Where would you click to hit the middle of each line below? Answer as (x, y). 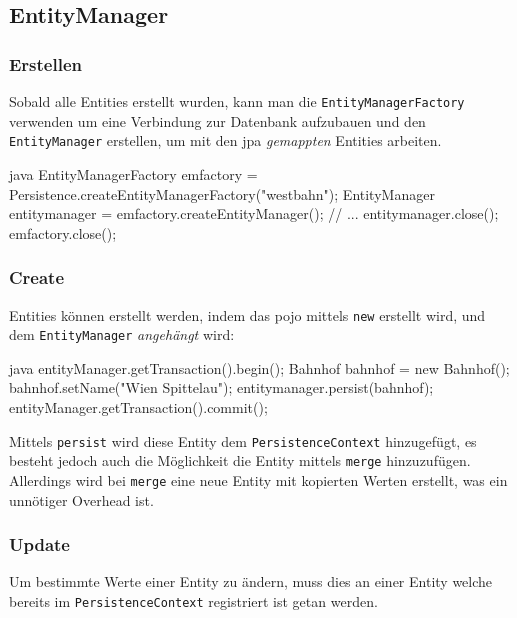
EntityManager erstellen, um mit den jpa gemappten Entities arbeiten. (225, 140)
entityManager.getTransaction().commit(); (138, 407)
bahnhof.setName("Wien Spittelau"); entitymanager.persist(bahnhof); (221, 387)
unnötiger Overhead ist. (81, 499)
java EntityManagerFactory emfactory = (133, 173)
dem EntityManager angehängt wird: (122, 334)
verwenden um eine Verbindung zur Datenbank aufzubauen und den (217, 120)
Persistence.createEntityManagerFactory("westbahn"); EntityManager (222, 193)
